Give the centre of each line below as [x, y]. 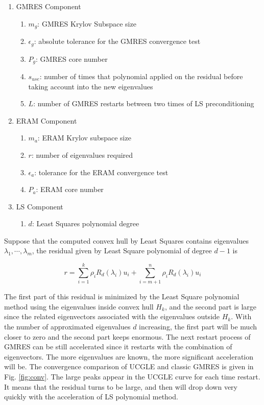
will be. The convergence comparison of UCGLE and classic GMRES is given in [129, 366]
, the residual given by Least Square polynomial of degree [122, 251]
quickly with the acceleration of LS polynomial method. [91, 397]
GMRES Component [49, 6]
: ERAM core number [70, 189]
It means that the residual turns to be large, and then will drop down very [121, 386]
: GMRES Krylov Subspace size [87, 23]
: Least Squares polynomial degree [86, 223]
